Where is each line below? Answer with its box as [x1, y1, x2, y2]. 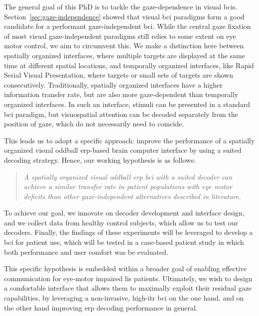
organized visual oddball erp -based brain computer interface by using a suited [4, 145, 242, 155]
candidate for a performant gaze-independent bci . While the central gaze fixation [4, 21, 251, 31]
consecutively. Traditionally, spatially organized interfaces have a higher [4, 79, 223, 90]
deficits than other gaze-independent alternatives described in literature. [23, 191, 241, 201]
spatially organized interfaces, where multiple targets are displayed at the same [4, 50, 245, 60]
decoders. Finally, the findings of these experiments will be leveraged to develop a [4, 227, 253, 237]
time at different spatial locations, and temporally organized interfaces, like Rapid [4, 60, 254, 70]
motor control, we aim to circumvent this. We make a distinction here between [4, 40, 244, 51]
